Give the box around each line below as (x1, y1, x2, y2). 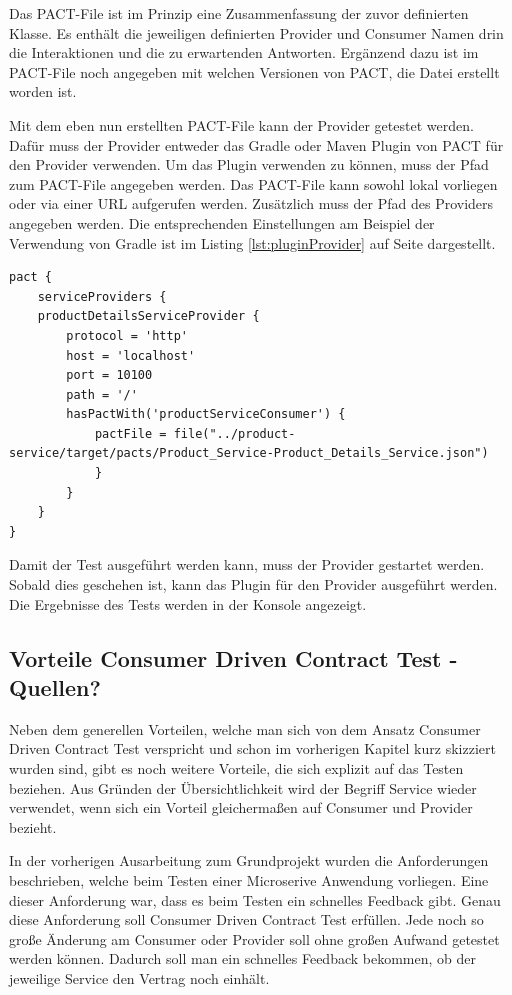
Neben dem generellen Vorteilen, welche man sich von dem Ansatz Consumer (9, 718, 481, 739)
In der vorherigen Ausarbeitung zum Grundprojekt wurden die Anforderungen (9, 850, 489, 871)
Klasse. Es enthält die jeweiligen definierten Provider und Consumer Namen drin (9, 22, 504, 43)
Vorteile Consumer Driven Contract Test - (9, 642, 458, 673)
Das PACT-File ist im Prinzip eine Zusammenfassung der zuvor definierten (9, 3, 469, 23)
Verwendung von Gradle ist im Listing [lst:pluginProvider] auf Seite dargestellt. (9, 232, 496, 253)
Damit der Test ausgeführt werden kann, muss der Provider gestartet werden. (9, 554, 485, 575)
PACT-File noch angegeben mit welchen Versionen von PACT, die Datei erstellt (9, 61, 500, 82)
